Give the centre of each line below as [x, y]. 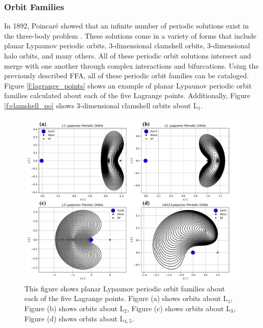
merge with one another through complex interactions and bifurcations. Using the [131, 65]
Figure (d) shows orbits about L [75, 318]
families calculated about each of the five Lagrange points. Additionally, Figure [127, 95]
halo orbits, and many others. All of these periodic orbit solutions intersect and [128, 55]
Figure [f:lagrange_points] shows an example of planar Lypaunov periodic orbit [128, 85]
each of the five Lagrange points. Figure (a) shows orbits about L [126, 298]
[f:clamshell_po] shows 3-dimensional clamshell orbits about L [101, 105]
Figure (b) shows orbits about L [75, 308]
